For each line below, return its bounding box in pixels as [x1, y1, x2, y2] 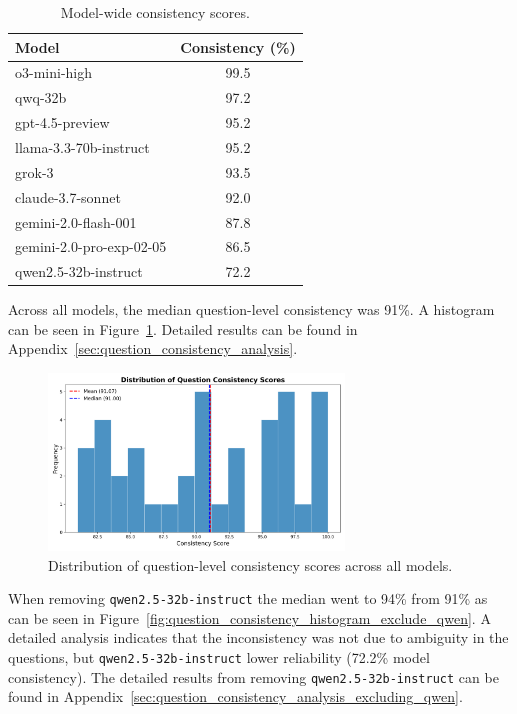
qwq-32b [15, 87, 67, 108]
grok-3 [15, 161, 54, 182]
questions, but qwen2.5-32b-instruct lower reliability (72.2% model [8, 647, 430, 668]
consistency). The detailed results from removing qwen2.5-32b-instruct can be [8, 666, 499, 687]
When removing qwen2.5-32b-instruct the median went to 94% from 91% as [8, 588, 488, 609]
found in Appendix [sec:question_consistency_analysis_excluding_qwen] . [8, 686, 463, 707]
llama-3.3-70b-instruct [15, 136, 150, 157]
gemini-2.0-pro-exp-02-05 [15, 236, 167, 257]
